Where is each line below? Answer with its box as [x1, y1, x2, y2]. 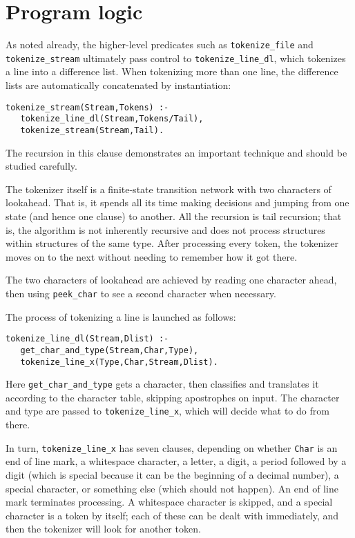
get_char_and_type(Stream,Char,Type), [20, 345, 199, 355]
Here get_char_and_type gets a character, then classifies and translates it [6, 377, 319, 391]
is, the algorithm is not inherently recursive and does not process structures [6, 222, 325, 237]
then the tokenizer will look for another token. [6, 521, 201, 536]
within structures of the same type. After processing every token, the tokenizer [6, 236, 339, 250]
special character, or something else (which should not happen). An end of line [6, 481, 338, 495]
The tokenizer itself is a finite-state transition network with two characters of [6, 181, 332, 196]
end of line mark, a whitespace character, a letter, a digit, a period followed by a [6, 454, 347, 468]
